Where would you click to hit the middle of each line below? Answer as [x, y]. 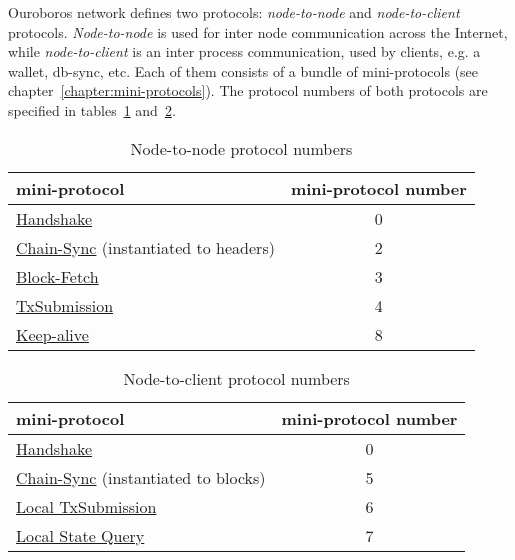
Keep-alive [52, 334]
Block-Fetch [57, 276]
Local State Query [80, 535]
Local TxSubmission [86, 506]
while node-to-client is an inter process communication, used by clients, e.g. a [244, 51]
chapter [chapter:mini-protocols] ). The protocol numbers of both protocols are [248, 90]
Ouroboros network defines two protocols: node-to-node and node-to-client [234, 12]
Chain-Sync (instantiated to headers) [145, 247]
